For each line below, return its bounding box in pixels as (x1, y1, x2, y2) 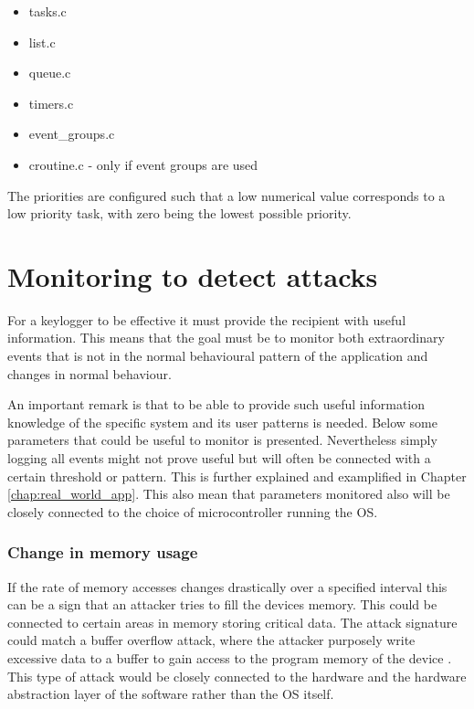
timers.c (28, 93, 74, 112)
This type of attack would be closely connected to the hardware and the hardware (7, 666, 467, 685)
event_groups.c (28, 124, 115, 143)
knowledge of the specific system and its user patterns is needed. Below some (7, 412, 437, 431)
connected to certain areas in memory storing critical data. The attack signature (7, 612, 458, 631)
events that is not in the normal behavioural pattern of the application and (7, 346, 428, 365)
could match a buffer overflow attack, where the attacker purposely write (7, 630, 416, 650)
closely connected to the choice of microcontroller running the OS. (7, 502, 378, 521)
